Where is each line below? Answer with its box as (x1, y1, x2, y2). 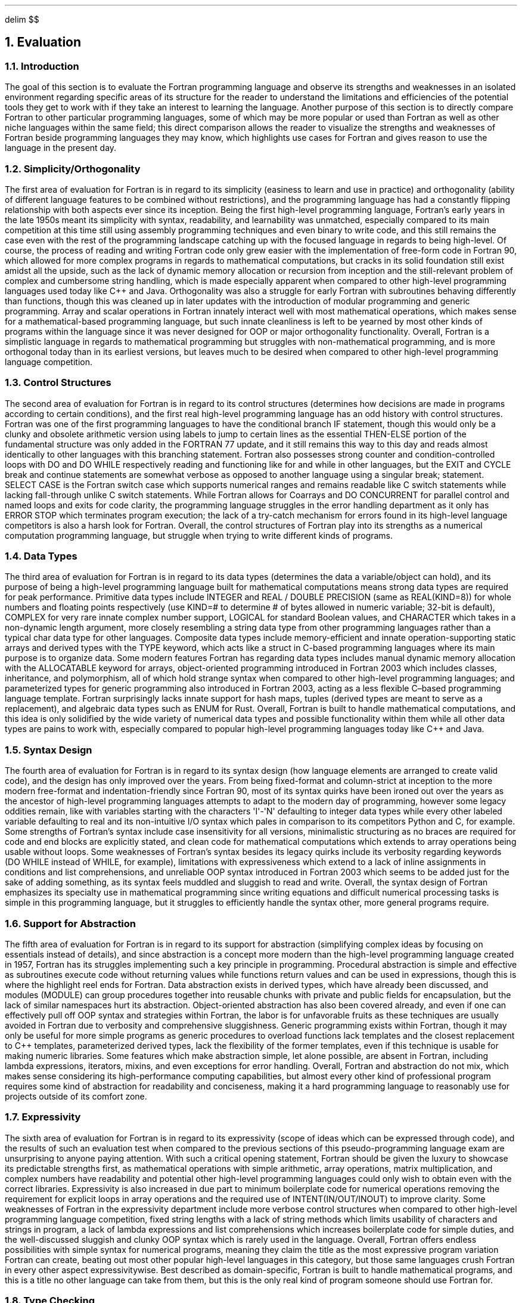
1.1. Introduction (5, 60, 79, 72)
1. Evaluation (5, 35, 82, 50)
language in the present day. (5, 143, 117, 153)
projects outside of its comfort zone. (5, 1091, 147, 1101)
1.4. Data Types (5, 550, 77, 563)
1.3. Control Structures (5, 376, 111, 389)
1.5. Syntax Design (5, 743, 92, 756)
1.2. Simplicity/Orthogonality (5, 162, 141, 175)
